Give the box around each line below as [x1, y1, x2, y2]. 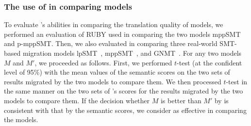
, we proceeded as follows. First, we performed [34, 57, 172, 67]
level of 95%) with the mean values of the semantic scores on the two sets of [4, 67, 230, 77]
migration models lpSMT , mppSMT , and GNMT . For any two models [22, 48, 242, 58]
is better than [160, 95, 201, 105]
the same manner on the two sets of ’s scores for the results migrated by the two [4, 86, 243, 96]
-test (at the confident [177, 57, 242, 67]
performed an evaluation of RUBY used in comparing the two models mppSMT [4, 29, 241, 39]
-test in [226, 76, 248, 86]
